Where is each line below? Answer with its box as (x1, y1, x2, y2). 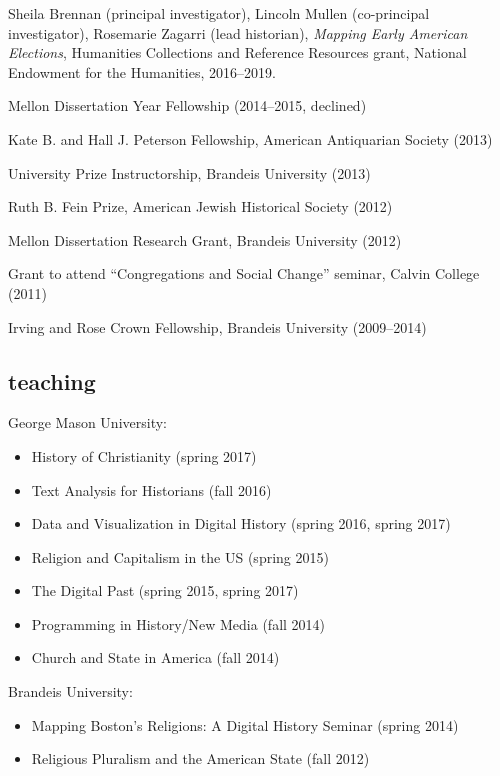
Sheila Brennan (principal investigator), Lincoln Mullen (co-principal (8, 3, 430, 23)
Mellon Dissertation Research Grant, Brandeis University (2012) (8, 229, 402, 250)
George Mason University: (8, 412, 167, 433)
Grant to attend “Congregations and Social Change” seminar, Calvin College (8, 263, 480, 284)
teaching (8, 365, 96, 396)
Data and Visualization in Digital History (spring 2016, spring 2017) (31, 513, 451, 534)
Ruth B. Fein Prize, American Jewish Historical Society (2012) (8, 196, 393, 217)
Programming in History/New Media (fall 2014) (31, 613, 326, 634)
